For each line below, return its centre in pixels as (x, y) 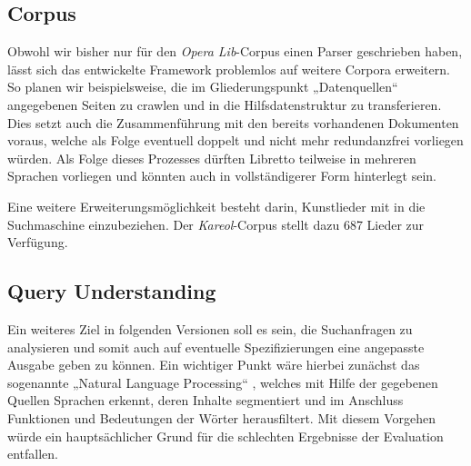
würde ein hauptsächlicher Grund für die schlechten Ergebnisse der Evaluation (225, 436)
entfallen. (33, 454)
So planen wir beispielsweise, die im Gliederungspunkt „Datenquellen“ (203, 87)
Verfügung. (38, 242)
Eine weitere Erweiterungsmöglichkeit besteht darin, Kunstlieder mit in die (216, 206)
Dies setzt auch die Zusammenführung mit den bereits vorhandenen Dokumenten (233, 122)
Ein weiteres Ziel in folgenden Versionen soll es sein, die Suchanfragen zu (210, 328)
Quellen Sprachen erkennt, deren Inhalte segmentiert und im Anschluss (205, 400)
